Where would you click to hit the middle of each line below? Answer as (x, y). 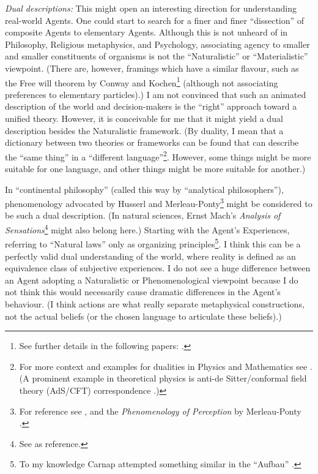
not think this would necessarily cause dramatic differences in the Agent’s (143, 292)
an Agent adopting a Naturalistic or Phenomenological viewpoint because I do (152, 280)
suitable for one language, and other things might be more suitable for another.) (155, 169)
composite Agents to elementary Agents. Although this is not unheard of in (146, 32)
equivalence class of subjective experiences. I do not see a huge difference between (158, 268)
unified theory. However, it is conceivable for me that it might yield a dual (144, 118)
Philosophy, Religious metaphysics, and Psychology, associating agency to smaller (157, 44)
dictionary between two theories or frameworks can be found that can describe (152, 142)
